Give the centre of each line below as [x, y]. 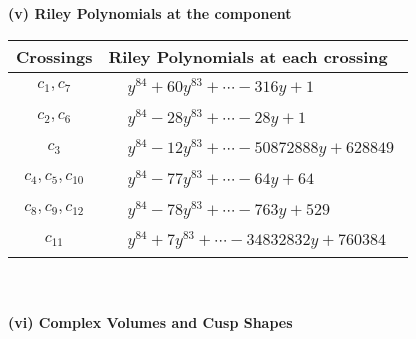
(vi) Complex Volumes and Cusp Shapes [150, 321]
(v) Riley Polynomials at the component [150, 13]
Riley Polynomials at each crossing [248, 56]
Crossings [54, 56]
